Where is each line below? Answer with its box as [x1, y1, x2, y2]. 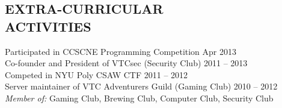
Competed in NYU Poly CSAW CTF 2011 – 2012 [5, 68, 188, 81]
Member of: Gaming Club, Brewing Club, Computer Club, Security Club [5, 91, 274, 104]
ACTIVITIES [5, 17, 91, 35]
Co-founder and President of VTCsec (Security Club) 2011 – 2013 [5, 57, 248, 69]
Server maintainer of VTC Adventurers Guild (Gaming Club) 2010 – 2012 [5, 80, 278, 92]
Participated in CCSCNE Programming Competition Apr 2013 [5, 45, 236, 57]
